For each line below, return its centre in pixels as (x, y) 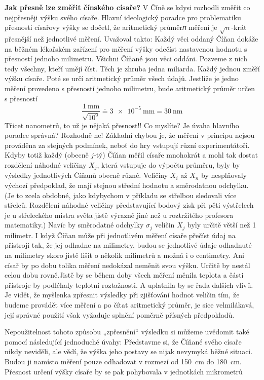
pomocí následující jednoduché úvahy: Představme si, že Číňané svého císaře (123, 341)
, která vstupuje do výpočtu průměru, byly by (168, 164)
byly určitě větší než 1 (222, 225)
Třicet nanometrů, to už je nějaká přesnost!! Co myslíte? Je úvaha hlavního (122, 125)
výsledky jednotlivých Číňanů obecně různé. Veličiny (86, 175)
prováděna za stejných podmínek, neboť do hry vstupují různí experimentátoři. (127, 145)
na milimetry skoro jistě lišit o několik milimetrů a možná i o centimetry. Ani (124, 255)
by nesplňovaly (224, 175)
